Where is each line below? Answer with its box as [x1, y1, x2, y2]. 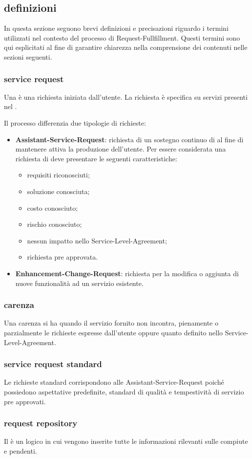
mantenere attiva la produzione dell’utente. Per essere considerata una [15, 144, 226, 154]
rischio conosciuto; [27, 219, 82, 229]
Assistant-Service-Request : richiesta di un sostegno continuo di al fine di [15, 134, 244, 144]
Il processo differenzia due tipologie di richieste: [4, 117, 146, 128]
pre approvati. [4, 396, 46, 406]
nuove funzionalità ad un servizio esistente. [15, 278, 144, 288]
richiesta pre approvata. [27, 252, 98, 262]
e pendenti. [4, 445, 37, 456]
